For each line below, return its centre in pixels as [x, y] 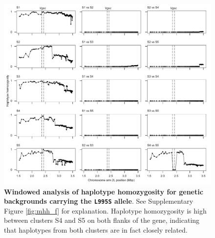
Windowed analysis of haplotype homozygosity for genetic [104, 191]
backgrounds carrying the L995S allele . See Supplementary [99, 201]
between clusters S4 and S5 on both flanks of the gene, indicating [102, 220]
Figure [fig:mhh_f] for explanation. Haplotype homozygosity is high [105, 210]
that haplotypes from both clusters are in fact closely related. [96, 229]
